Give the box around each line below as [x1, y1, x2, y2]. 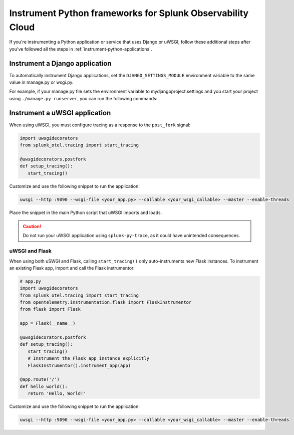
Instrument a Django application [9, 59, 112, 68]
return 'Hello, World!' [28, 391, 86, 396]
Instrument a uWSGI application [9, 108, 111, 117]
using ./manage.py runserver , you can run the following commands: [9, 95, 158, 101]
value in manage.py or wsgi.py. [9, 79, 74, 85]
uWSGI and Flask [9, 248, 52, 255]
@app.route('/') [20, 376, 60, 382]
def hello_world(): [20, 383, 68, 389]
